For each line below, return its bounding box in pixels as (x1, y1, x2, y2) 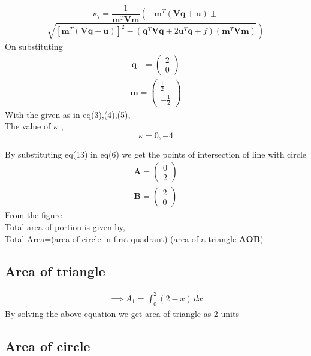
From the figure (5, 209, 62, 221)
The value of (5, 120, 51, 132)
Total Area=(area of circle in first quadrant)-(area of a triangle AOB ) (5, 232, 264, 245)
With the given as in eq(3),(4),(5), (5, 108, 131, 120)
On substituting (5, 40, 63, 53)
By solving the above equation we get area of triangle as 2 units (5, 307, 239, 319)
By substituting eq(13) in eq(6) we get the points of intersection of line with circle (5, 147, 307, 160)
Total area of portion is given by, (5, 220, 125, 233)
